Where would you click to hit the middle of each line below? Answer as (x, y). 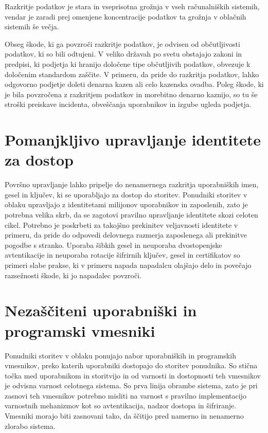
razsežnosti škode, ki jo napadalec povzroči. (73, 275)
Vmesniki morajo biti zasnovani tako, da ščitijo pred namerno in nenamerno (124, 416)
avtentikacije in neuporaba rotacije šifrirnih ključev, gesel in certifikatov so (122, 255)
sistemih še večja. (32, 26)
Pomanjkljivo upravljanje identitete (133, 140)
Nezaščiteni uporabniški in (101, 310)
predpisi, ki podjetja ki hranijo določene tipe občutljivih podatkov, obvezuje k (128, 64)
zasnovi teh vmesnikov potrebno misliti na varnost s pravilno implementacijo (126, 395)
